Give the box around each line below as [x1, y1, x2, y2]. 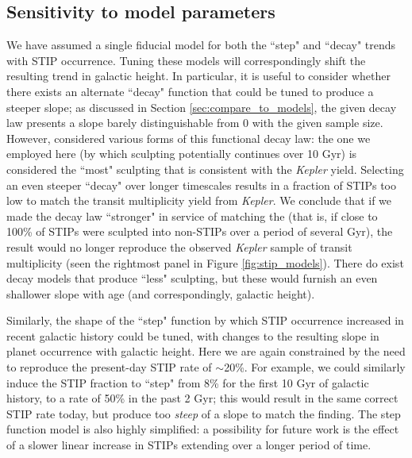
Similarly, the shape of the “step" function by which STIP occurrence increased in [6, 312, 404, 329]
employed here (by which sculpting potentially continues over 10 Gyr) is [6, 145, 357, 162]
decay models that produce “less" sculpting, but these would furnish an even [6, 270, 378, 287]
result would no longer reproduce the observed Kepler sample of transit [6, 238, 352, 255]
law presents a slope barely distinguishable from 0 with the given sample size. [6, 114, 383, 131]
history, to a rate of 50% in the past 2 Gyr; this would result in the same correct [6, 390, 399, 406]
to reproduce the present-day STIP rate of [6, 359, 212, 375]
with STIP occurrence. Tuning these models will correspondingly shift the [6, 52, 366, 68]
